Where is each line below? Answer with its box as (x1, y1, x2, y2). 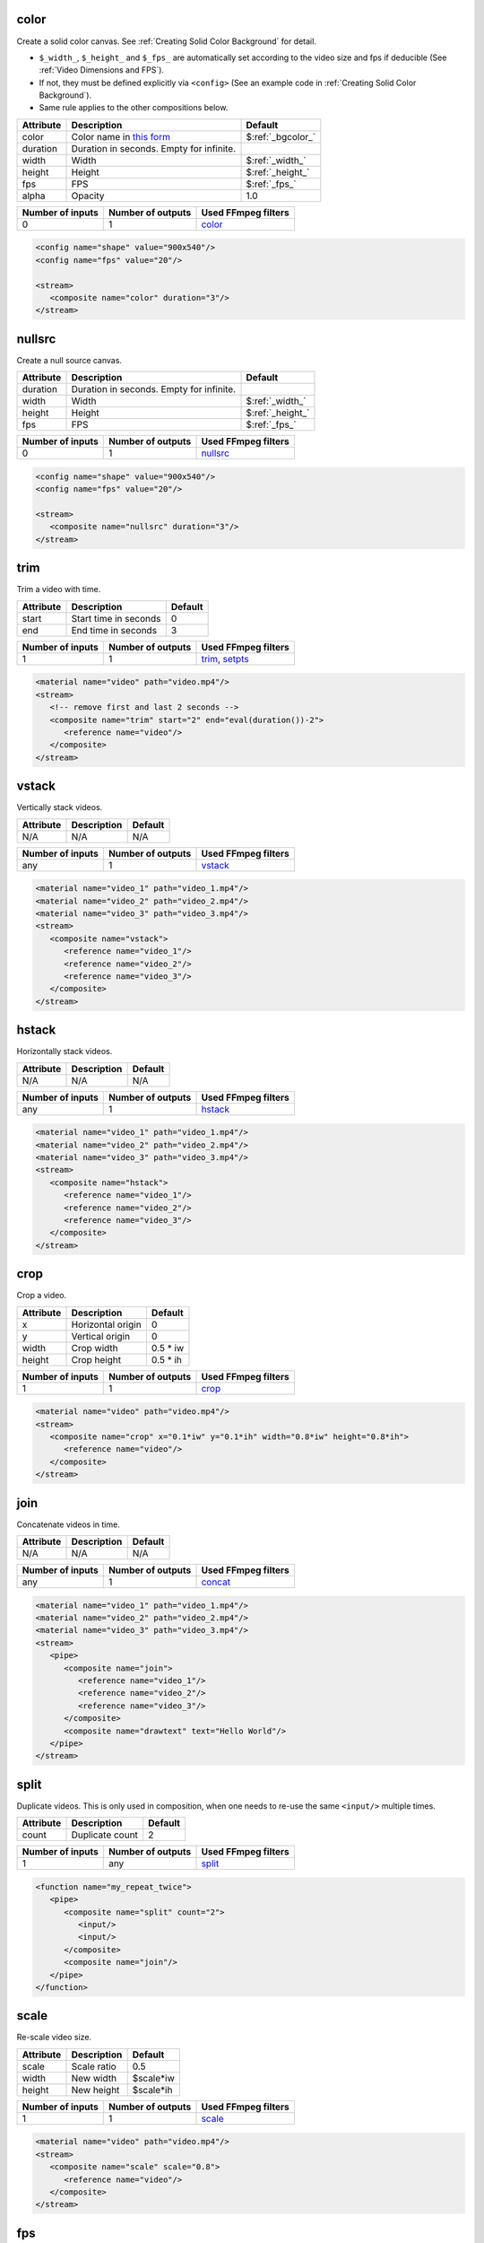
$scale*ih (132, 2083, 173, 2096)
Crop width (71, 1341, 118, 1354)
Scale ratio (71, 2060, 117, 2073)
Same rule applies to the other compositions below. (39, 102, 229, 113)
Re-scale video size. (16, 2032, 92, 2043)
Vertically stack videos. (16, 802, 103, 813)
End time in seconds (71, 624, 157, 636)
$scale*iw (132, 2072, 175, 2084)
